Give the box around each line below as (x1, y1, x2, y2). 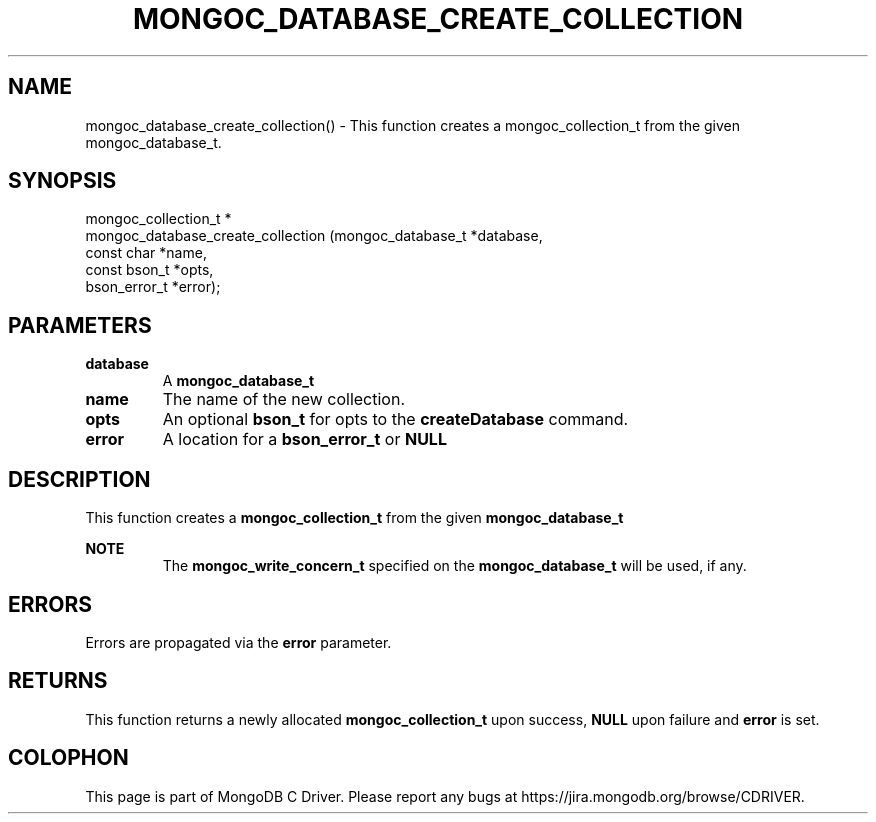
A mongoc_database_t (162, 372, 315, 390)
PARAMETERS (8, 312, 152, 338)
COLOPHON (8, 745, 129, 771)
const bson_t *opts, (85, 261, 214, 279)
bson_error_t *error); (85, 278, 221, 296)
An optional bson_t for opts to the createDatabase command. (162, 409, 629, 430)
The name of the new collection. (162, 389, 406, 410)
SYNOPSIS (8, 168, 117, 194)
